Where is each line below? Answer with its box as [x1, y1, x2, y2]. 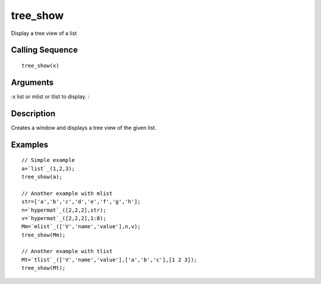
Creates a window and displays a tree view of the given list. [11, 124, 157, 131]
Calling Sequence [11, 45, 78, 55]
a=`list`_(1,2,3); [21, 165, 75, 172]
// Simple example [21, 157, 75, 164]
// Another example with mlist [21, 190, 113, 197]
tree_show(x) [21, 62, 59, 69]
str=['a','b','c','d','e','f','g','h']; [21, 199, 141, 205]
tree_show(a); [21, 173, 62, 180]
